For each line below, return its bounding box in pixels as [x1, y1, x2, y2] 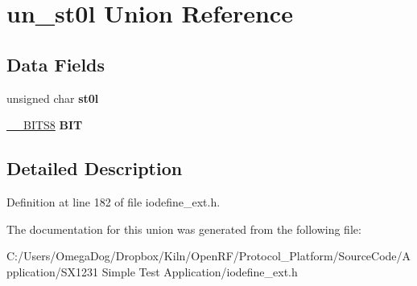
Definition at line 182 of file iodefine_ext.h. [6, 193, 221, 210]
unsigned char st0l [6, 89, 99, 106]
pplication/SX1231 [6, 263, 98, 280]
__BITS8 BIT [6, 116, 83, 133]
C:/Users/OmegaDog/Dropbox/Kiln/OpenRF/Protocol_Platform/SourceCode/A [6, 247, 411, 264]
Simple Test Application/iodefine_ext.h [101, 263, 298, 280]
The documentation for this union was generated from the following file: [6, 220, 361, 237]
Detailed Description [6, 156, 183, 181]
